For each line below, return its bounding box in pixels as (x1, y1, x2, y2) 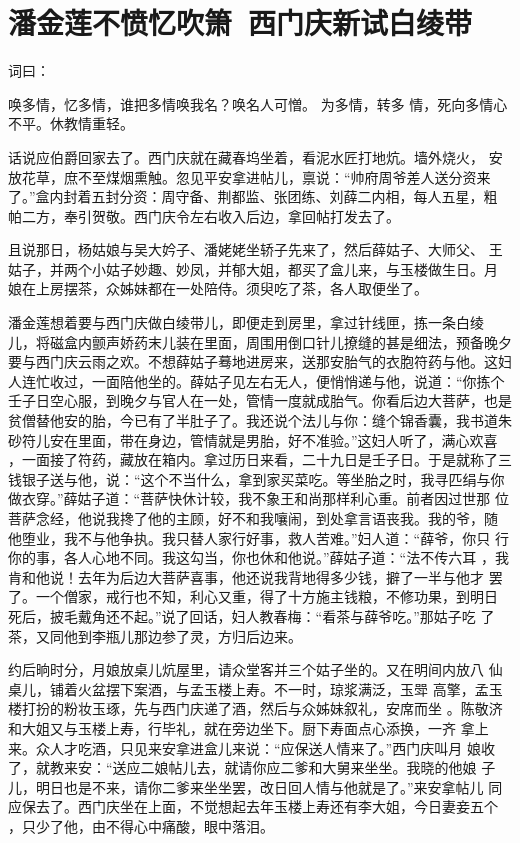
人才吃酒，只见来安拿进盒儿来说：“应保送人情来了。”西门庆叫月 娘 (49, 737, 481, 758)
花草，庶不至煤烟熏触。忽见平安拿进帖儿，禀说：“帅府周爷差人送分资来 (21, 166, 491, 187)
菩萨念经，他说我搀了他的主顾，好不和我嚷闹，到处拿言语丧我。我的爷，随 (8, 508, 498, 528)
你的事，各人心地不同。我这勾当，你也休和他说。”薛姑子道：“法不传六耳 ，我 (8, 547, 509, 568)
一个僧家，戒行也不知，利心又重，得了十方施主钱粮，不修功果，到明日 (35, 586, 498, 607)
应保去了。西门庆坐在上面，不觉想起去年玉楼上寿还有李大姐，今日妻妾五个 (8, 796, 498, 817)
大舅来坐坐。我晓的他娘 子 (322, 757, 496, 778)
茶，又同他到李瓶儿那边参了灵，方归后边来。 (8, 625, 302, 646)
